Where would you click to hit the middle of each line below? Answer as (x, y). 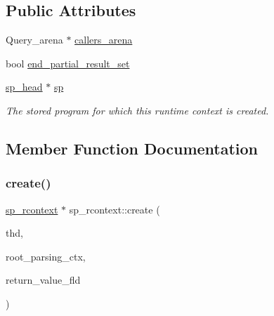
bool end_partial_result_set (68, 63)
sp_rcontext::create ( (115, 209)
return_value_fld (43, 280)
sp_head (24, 87)
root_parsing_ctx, (46, 256)
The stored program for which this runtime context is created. (137, 110)
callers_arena (104, 40)
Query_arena (34, 40)
